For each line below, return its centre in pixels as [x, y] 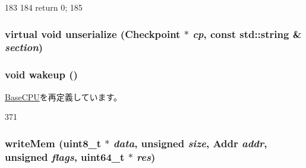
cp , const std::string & [247, 34]
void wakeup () [41, 75]
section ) [24, 47]
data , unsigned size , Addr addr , [190, 143]
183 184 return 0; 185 [44, 7]
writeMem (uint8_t [53, 143]
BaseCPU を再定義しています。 [63, 96]
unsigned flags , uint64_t [65, 156]
